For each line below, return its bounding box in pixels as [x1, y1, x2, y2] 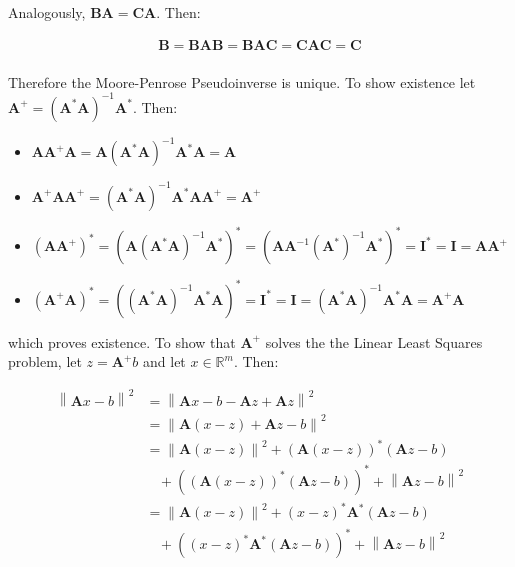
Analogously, [8, 2, 86, 22]
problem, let [8, 351, 82, 372]
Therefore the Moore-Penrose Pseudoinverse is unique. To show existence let [8, 71, 476, 92]
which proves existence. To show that [8, 331, 236, 352]
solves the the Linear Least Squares [265, 331, 483, 352]
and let [143, 351, 186, 372]
